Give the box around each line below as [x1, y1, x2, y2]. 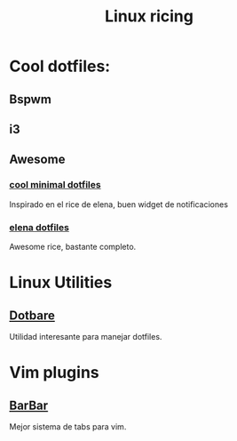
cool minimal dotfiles [9, 179, 101, 191]
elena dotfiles [9, 220, 69, 233]
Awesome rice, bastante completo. [9, 241, 137, 252]
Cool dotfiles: [9, 56, 111, 76]
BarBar [9, 397, 49, 413]
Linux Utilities [9, 273, 113, 293]
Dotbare [9, 308, 55, 323]
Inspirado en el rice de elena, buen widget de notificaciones [9, 198, 229, 210]
